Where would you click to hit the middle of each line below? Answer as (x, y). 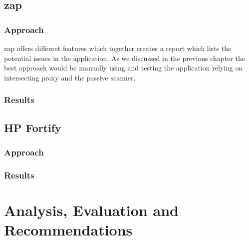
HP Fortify (33, 127)
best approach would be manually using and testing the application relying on (124, 68)
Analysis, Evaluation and (91, 210)
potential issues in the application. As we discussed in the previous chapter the (124, 58)
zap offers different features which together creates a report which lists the (118, 48)
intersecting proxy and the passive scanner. (70, 77)
